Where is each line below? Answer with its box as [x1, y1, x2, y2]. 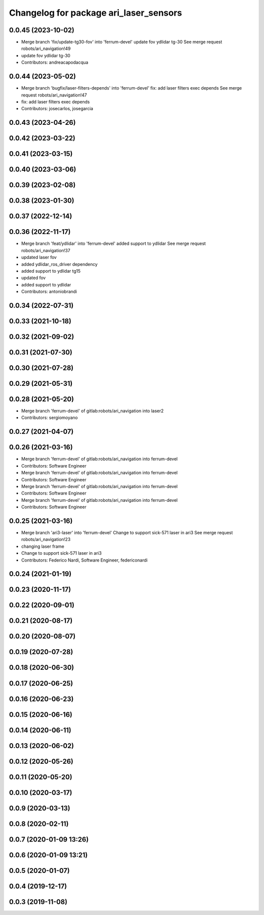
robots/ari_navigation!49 [21, 46, 71, 51]
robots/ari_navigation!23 [21, 537, 71, 542]
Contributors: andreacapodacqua [21, 59, 88, 66]
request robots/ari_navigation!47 [21, 92, 88, 98]
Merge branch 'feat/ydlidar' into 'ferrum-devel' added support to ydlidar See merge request [21, 240, 206, 247]
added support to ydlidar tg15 [21, 268, 81, 274]
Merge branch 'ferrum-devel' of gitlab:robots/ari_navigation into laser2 [21, 408, 164, 414]
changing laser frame [21, 543, 65, 549]
